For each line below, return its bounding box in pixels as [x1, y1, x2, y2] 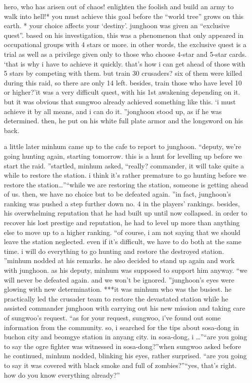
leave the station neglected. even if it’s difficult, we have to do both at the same [4, 236, 242, 247]
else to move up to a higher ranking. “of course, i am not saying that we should [4, 227, 241, 237]
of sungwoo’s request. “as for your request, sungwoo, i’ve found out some [4, 313, 221, 322]
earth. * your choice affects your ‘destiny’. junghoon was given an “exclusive [4, 20, 230, 31]
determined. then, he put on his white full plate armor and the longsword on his [4, 116, 243, 126]
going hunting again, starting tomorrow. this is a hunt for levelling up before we [4, 150, 242, 161]
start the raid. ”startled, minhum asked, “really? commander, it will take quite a [4, 160, 244, 170]
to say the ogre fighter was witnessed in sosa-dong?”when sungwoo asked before [4, 341, 241, 351]
